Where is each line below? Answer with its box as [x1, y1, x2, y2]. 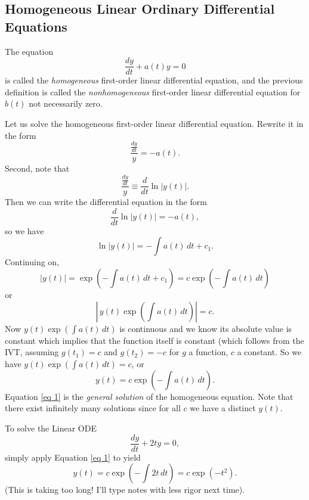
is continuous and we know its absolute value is [119, 322, 292, 334]
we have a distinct [190, 402, 256, 414]
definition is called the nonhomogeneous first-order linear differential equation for [5, 85, 301, 98]
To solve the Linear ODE [5, 421, 97, 434]
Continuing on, [5, 256, 60, 268]
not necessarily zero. [29, 97, 103, 110]
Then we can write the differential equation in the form [5, 195, 207, 208]
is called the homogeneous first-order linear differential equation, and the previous [5, 74, 303, 86]
